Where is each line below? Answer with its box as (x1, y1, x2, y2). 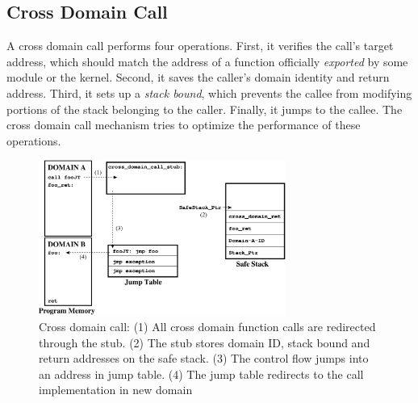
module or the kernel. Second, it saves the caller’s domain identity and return (6, 69, 390, 86)
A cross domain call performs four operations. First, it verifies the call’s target (6, 37, 394, 54)
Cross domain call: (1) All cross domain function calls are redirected (39, 317, 376, 334)
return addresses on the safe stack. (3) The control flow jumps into (39, 350, 369, 367)
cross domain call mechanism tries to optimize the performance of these (6, 116, 361, 133)
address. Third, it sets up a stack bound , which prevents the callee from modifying (6, 84, 412, 101)
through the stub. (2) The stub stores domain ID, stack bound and (39, 334, 370, 351)
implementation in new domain (39, 381, 193, 398)
